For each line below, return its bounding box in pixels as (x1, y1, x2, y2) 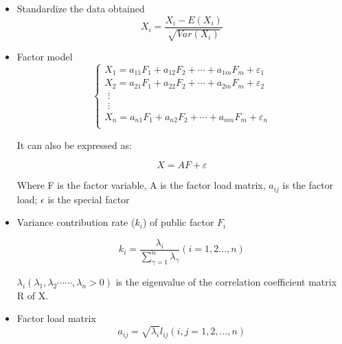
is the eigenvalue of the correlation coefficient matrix (115, 275, 337, 289)
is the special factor (47, 192, 130, 206)
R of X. (16, 288, 49, 302)
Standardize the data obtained (16, 1, 145, 15)
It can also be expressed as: (16, 137, 132, 152)
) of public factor (142, 215, 214, 229)
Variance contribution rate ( (16, 215, 135, 229)
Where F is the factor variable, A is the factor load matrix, (16, 178, 266, 192)
